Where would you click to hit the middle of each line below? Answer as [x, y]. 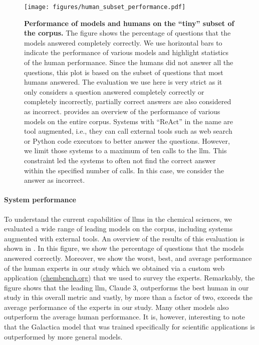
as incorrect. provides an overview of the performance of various [122, 111]
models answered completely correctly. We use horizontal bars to [123, 42]
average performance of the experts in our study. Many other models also [116, 307]
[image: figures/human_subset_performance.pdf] [105, 7]
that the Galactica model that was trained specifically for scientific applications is [129, 327]
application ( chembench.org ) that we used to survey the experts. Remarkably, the [129, 278]
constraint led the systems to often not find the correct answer [120, 160]
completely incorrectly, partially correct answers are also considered [128, 101]
